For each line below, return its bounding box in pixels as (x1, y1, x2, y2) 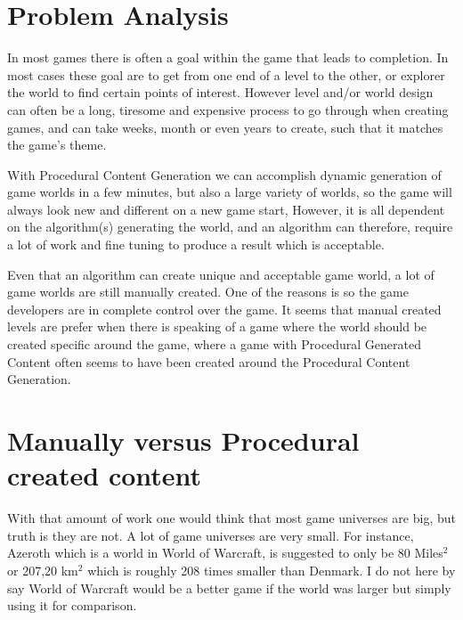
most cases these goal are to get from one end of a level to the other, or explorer (7, 65, 445, 84)
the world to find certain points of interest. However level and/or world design (7, 83, 434, 102)
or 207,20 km (7, 560, 78, 579)
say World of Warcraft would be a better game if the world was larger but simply (7, 578, 451, 597)
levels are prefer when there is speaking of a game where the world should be (7, 317, 427, 336)
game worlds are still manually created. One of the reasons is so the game (7, 282, 409, 301)
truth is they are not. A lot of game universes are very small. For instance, (7, 526, 414, 544)
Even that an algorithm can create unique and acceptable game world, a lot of (7, 265, 435, 283)
